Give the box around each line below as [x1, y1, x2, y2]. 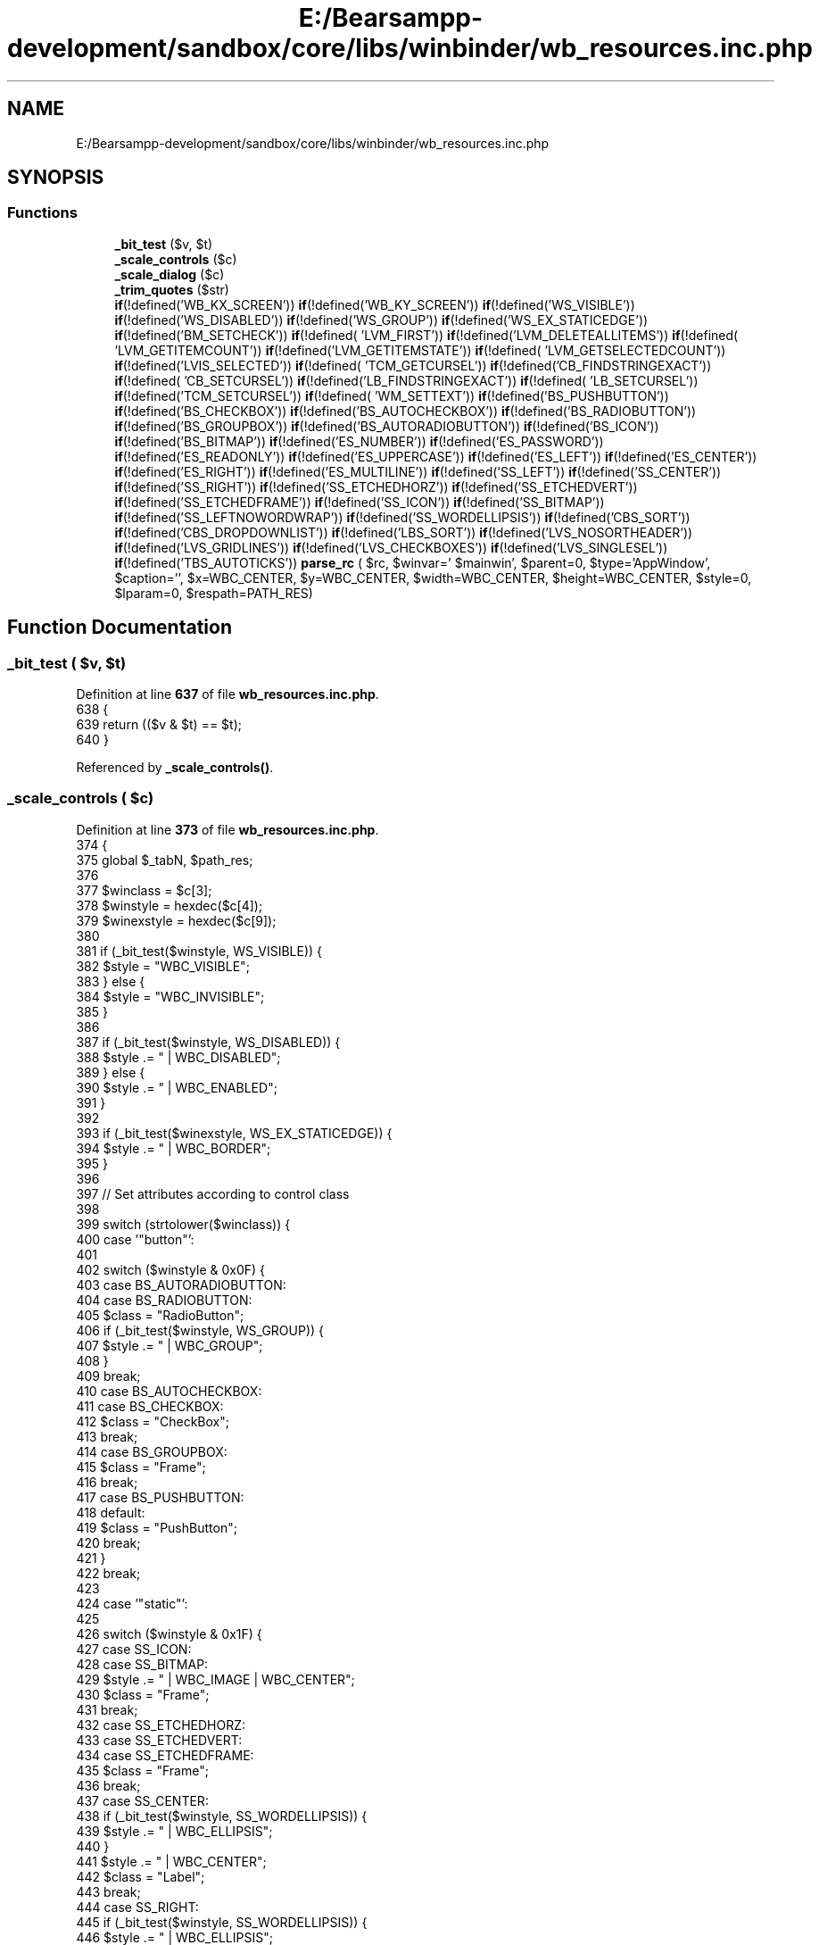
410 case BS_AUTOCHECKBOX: [76, 1383, 262, 1399]
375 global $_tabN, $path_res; [76, 852, 253, 868]
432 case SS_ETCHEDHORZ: [76, 1716, 246, 1733]
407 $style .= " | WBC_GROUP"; [76, 1337, 263, 1353]
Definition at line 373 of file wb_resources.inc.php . [76, 821, 379, 837]
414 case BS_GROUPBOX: [76, 1443, 227, 1459]
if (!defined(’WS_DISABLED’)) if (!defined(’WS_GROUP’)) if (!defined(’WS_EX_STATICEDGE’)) [114, 312, 649, 328]
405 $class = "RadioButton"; [76, 1307, 244, 1323]
